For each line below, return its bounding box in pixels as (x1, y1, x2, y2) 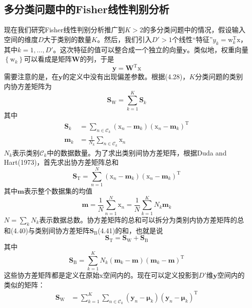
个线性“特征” (172, 34, 213, 44)
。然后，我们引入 (97, 34, 152, 44)
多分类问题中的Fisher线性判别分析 (4, 1, 169, 17)
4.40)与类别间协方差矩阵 (13, 225, 90, 235)
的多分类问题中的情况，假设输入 (143, 24, 246, 35)
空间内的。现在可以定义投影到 (103, 270, 199, 280)
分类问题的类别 (195, 71, 243, 82)
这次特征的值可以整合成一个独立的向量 (60, 44, 183, 54)
